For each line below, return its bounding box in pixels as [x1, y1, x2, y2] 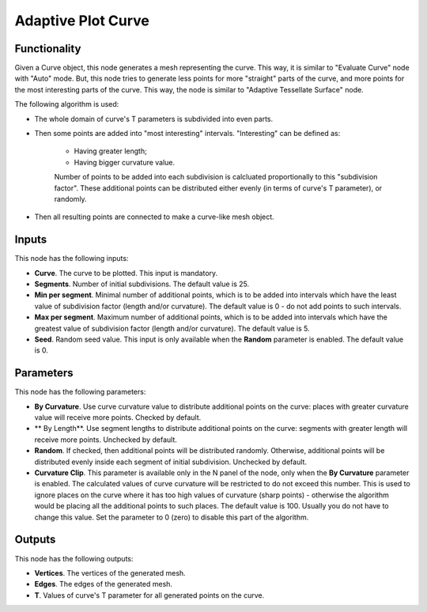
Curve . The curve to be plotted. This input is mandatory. [34, 268, 218, 278]
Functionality [14, 42, 81, 55]
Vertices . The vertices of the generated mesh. [34, 568, 186, 577]
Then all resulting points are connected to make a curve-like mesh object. [34, 212, 274, 221]
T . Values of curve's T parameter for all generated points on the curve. [34, 590, 265, 600]
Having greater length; [74, 146, 148, 156]
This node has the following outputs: [14, 553, 134, 563]
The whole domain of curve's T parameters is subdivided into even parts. [34, 114, 274, 123]
